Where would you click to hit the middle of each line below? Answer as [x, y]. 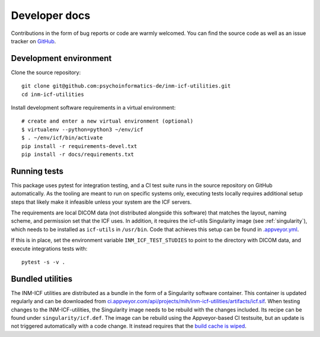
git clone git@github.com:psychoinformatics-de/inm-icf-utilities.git [126, 86]
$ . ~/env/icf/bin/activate [62, 138]
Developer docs [51, 15]
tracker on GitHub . [33, 41]
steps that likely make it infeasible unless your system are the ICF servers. [101, 202]
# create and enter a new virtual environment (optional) [108, 121]
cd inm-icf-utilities [53, 94]
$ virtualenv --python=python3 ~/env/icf [82, 129]
